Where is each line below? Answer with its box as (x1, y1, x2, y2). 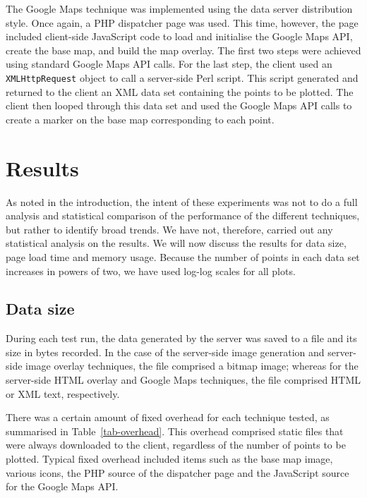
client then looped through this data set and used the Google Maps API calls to (6, 98, 352, 113)
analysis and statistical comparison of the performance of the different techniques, (6, 208, 360, 223)
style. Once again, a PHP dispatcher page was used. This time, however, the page (6, 15, 359, 30)
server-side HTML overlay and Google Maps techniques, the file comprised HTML (6, 372, 361, 387)
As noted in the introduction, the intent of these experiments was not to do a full (6, 194, 358, 209)
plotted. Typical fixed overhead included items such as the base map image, (6, 451, 333, 466)
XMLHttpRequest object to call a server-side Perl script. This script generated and (6, 70, 359, 85)
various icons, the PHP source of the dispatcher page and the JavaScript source (6, 465, 349, 480)
